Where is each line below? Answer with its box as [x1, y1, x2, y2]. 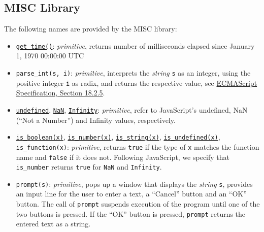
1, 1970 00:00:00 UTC [16, 50, 84, 61]
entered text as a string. [16, 218, 91, 229]
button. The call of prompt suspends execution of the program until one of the [16, 198, 260, 209]
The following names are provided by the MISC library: [4, 23, 177, 34]
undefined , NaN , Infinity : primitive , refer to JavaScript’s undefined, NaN [16, 104, 248, 115]
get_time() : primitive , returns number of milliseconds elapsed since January [16, 40, 255, 51]
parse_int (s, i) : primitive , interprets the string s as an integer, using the [16, 68, 251, 78]
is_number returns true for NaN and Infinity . [16, 161, 162, 172]
